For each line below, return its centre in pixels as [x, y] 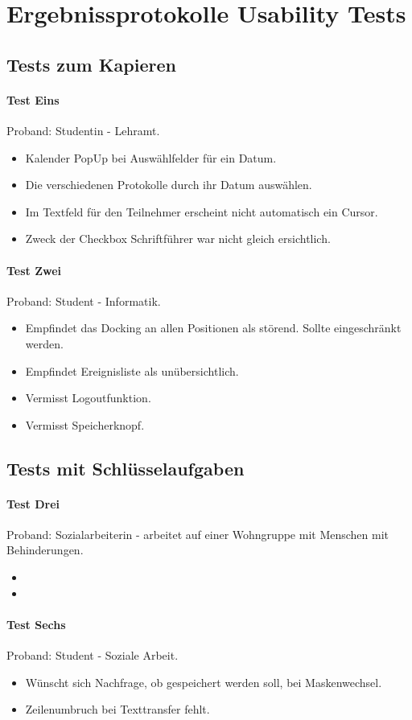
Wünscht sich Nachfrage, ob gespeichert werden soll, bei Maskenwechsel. [204, 682]
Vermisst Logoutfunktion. [88, 398]
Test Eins [33, 99]
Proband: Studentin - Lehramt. [83, 130]
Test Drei [33, 503]
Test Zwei [34, 270]
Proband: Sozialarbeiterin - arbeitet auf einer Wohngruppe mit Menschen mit [198, 534]
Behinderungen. [45, 550]
